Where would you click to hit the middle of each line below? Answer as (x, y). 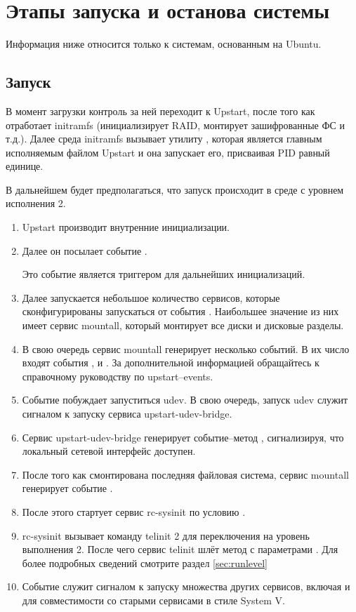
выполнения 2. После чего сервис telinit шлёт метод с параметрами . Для (180, 549)
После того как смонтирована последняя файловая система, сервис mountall (185, 474)
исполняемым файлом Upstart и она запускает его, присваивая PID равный (168, 152)
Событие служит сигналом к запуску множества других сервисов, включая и (186, 586)
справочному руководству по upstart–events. (118, 376)
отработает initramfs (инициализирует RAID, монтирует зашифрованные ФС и (175, 125)
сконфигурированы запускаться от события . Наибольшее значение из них (180, 311)
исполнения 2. (36, 203)
